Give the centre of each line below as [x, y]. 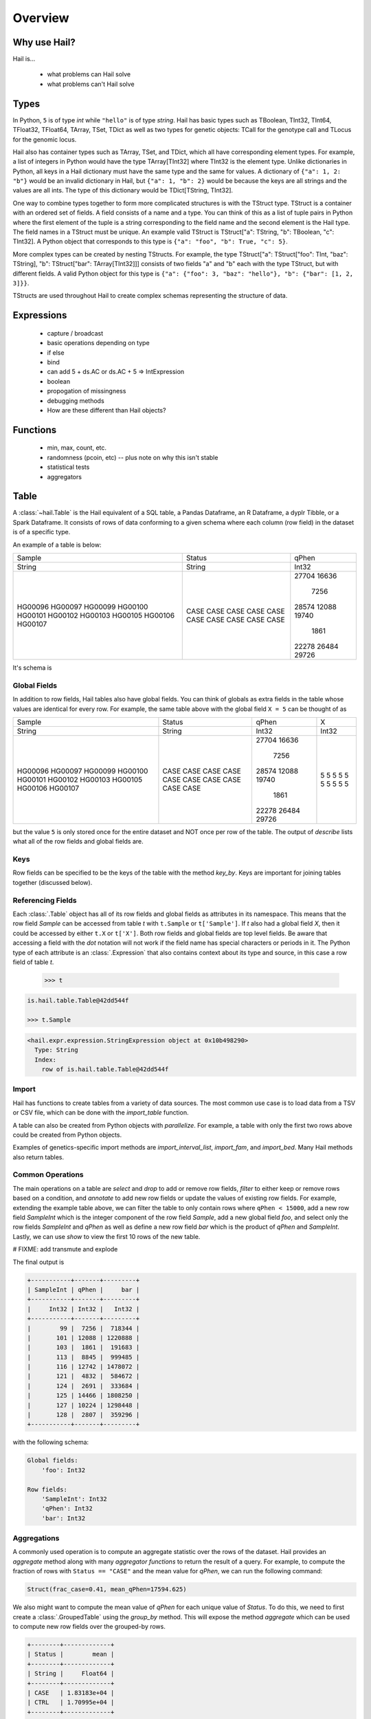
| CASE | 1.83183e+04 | [71, 1693]
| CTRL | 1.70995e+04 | [71, 1702]
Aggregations [36, 1538]
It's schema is [32, 668]
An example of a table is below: [57, 545]
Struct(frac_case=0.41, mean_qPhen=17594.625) [107, 1589]
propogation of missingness [87, 391]
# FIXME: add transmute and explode [65, 1249]
